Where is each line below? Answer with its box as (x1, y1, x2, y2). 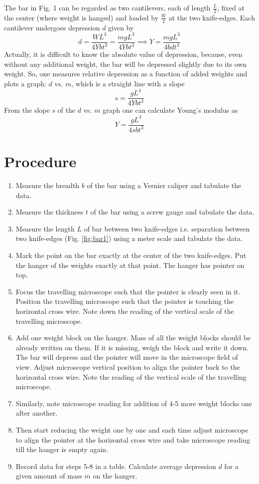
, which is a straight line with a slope (71, 78, 185, 88)
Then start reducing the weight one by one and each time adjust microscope (15, 424, 249, 435)
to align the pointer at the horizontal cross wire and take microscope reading (15, 434, 251, 445)
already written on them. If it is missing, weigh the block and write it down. (15, 342, 249, 352)
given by (108, 22, 134, 32)
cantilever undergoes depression (4, 22, 100, 32)
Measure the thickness (15, 207, 83, 217)
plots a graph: (4, 78, 46, 88)
